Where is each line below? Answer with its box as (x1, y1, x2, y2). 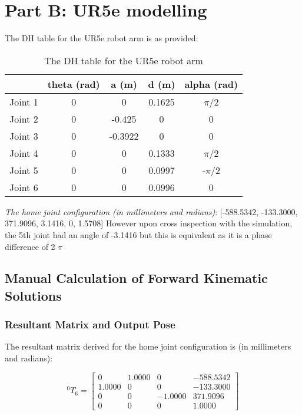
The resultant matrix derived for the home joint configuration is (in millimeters (5, 340, 291, 353)
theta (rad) (47, 77, 100, 91)
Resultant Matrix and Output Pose (5, 317, 175, 332)
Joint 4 (9, 146, 38, 160)
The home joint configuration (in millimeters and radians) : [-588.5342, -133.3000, (5, 205, 298, 218)
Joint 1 (9, 94, 38, 108)
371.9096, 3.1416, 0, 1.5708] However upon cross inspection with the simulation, (5, 217, 293, 229)
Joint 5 (9, 163, 38, 177)
